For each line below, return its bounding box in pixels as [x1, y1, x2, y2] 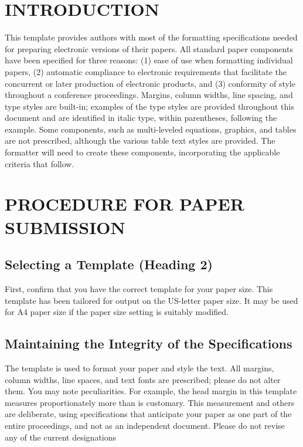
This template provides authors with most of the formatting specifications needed [5, 31, 298, 43]
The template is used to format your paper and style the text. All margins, [5, 362, 274, 374]
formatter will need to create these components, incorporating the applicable [5, 146, 280, 158]
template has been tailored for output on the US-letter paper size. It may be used [5, 294, 298, 306]
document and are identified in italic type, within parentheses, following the [5, 111, 277, 124]
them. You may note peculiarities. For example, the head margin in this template [5, 385, 297, 397]
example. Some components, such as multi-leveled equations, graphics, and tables [5, 123, 297, 135]
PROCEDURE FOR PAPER [5, 192, 244, 216]
